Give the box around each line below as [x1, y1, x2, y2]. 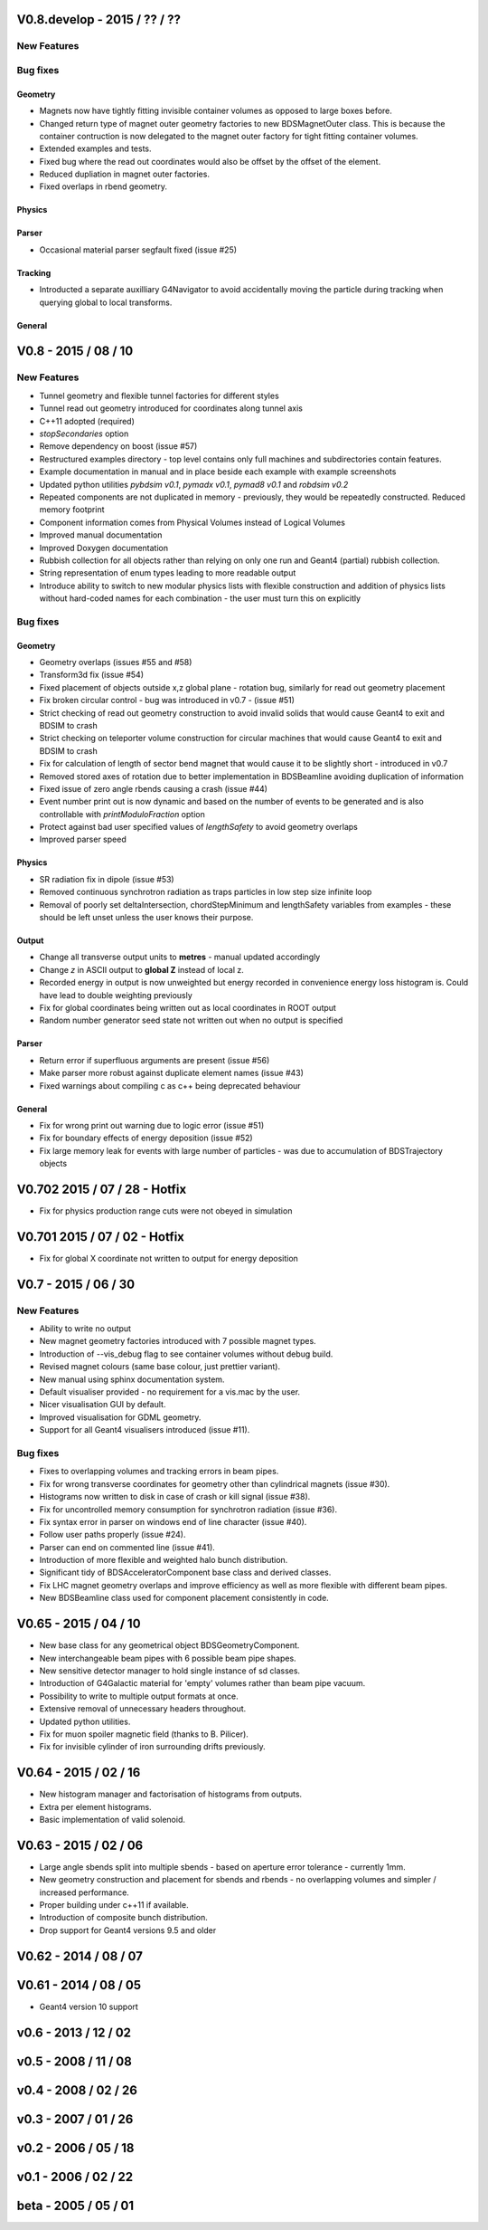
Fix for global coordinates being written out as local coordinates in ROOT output [39, 1003, 336, 1013]
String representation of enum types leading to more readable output [39, 567, 296, 578]
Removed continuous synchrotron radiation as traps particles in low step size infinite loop [39, 887, 372, 898]
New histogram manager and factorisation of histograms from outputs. [39, 1788, 303, 1800]
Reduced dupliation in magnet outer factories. [39, 168, 210, 180]
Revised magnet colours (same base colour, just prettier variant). [39, 1361, 280, 1372]
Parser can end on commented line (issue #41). [39, 1541, 216, 1552]
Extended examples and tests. [39, 143, 153, 154]
